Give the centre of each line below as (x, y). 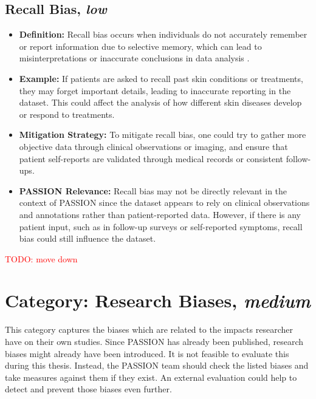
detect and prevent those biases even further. (88, 389)
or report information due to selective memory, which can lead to (140, 46)
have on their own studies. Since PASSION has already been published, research (154, 342)
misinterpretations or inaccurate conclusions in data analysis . (134, 58)
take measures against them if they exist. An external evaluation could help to (151, 377)
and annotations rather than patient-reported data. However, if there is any (160, 214)
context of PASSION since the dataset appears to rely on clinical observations (164, 203)
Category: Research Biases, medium (158, 301)
